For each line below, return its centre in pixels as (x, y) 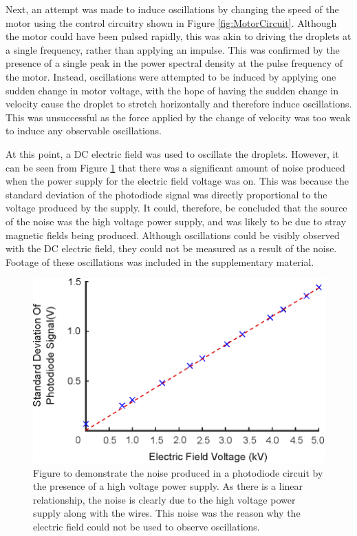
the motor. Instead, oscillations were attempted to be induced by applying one (171, 76)
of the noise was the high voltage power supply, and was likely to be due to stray (176, 221)
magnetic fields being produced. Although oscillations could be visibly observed (173, 235)
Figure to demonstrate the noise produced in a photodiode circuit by (178, 472)
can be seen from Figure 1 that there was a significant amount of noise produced (175, 167)
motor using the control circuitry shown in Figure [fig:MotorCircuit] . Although (171, 22)
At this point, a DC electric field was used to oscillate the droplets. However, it (172, 153)
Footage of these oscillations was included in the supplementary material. (160, 261)
